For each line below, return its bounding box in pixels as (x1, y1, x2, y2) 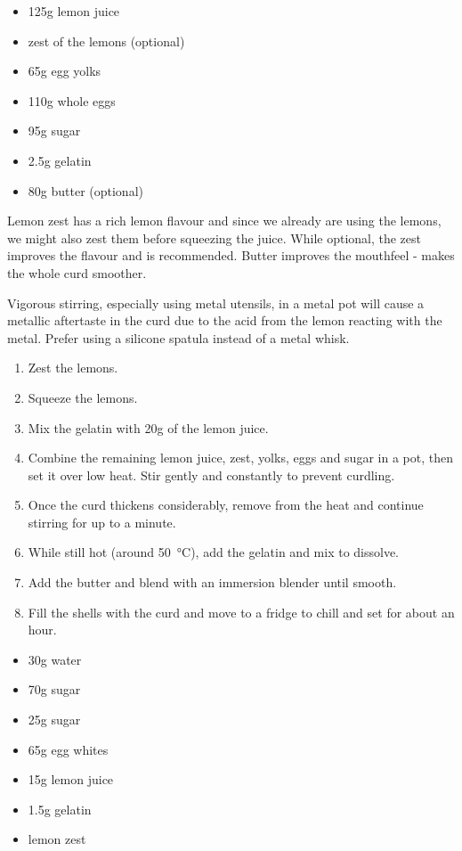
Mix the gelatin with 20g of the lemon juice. (28, 418, 269, 437)
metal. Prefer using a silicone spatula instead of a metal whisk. (7, 328, 350, 347)
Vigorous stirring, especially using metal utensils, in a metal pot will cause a (7, 293, 425, 312)
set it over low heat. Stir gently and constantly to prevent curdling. (28, 465, 395, 484)
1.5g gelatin (28, 799, 92, 818)
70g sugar (28, 680, 81, 699)
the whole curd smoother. (7, 263, 147, 282)
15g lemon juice (28, 770, 114, 789)
